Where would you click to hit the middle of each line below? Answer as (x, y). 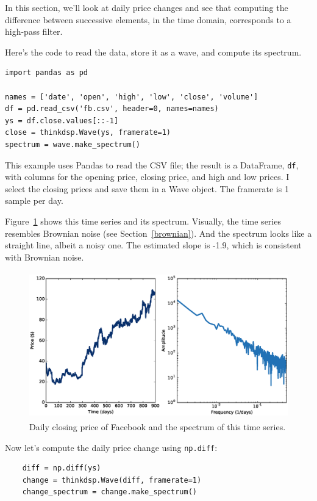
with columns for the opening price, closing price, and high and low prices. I (147, 177)
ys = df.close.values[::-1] (62, 121)
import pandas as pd (47, 73)
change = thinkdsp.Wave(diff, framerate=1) (112, 480)
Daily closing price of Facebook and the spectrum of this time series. (158, 426)
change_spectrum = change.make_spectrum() (109, 492)
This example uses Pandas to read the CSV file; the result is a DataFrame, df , (152, 164)
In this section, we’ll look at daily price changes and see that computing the (147, 7)
